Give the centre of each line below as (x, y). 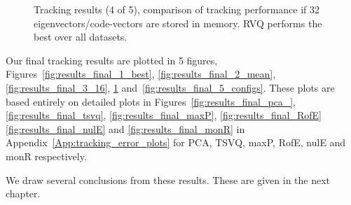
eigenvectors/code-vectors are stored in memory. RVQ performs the (178, 23)
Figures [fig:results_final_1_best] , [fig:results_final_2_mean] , (141, 74)
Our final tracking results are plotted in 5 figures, (112, 60)
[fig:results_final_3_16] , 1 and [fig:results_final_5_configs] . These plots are (170, 87)
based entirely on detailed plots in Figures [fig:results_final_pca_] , (151, 101)
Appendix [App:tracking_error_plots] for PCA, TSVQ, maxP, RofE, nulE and (176, 142)
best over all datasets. (81, 37)
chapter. (23, 193)
